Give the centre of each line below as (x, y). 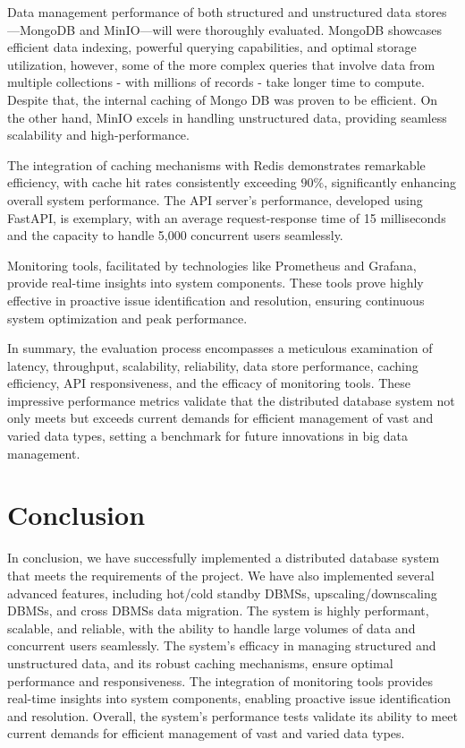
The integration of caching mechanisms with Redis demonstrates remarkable (216, 164)
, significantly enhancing (390, 182)
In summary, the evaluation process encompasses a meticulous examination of (220, 348)
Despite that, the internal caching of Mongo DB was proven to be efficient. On (223, 99)
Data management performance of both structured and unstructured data (209, 12)
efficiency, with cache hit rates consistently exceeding (152, 182)
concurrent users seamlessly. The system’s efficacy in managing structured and (222, 645)
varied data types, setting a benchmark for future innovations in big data (208, 436)
